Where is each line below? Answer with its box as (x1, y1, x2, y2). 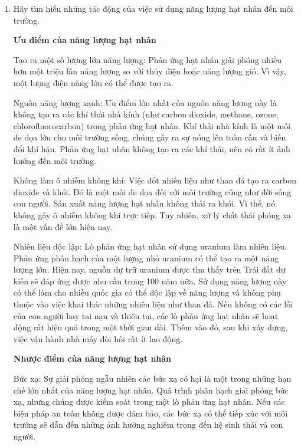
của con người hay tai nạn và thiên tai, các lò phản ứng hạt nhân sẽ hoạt (13, 309, 279, 322)
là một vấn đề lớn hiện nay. (13, 220, 113, 232)
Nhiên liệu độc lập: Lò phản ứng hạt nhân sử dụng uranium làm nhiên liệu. (13, 240, 287, 252)
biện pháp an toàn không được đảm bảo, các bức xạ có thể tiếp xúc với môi (13, 406, 288, 419)
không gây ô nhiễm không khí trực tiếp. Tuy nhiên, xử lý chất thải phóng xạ (13, 208, 292, 221)
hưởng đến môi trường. (13, 154, 96, 166)
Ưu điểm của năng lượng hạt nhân (13, 34, 156, 46)
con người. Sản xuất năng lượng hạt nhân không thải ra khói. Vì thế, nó (13, 197, 276, 209)
